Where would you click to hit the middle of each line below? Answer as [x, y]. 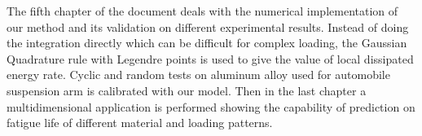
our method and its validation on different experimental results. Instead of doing [208, 26]
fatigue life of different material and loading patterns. [140, 123]
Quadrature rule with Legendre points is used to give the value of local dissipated [210, 58]
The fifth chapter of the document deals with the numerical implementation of [202, 11]
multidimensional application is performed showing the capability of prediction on [211, 106]
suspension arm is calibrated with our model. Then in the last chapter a [187, 90]
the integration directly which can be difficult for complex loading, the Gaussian [207, 43]
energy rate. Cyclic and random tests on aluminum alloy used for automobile [198, 75]
